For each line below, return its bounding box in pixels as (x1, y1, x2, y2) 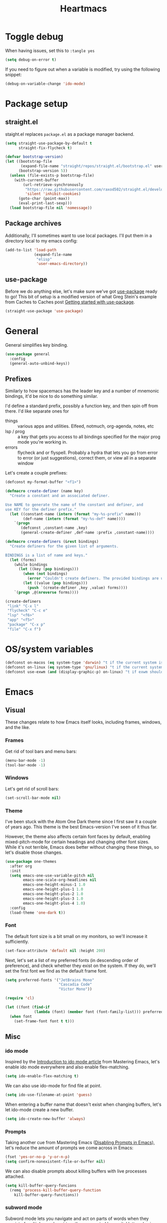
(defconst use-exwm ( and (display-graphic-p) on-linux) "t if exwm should (5, 669, 164, 674)
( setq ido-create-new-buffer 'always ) (5, 1116, 85, 1121)
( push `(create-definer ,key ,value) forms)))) (27, 585, 128, 590)
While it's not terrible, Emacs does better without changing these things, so (5, 844, 159, 850)
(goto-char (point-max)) (18, 196, 70, 201)
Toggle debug (5, 31, 64, 42)
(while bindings (14, 562, 48, 567)
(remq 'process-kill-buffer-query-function (9, 1188, 101, 1193)
